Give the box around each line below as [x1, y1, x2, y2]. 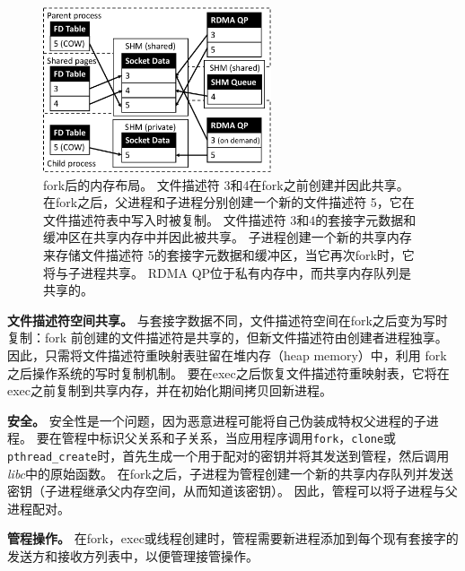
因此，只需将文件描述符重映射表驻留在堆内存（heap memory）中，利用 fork [7, 345, 447, 364]
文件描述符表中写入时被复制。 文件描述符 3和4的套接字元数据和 [43, 210, 417, 229]
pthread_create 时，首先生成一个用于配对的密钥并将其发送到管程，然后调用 [7, 446, 450, 464]
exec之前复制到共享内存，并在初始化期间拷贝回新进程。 [7, 381, 333, 400]
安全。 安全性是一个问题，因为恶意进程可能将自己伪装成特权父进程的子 [7, 411, 426, 429]
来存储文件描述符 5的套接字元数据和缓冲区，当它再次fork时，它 [43, 245, 415, 264]
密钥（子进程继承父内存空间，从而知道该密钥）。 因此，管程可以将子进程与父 [7, 481, 458, 500]
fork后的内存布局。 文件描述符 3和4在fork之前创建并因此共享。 [43, 175, 409, 194]
